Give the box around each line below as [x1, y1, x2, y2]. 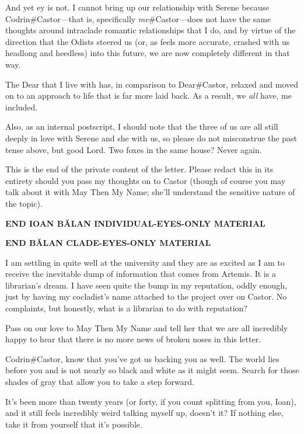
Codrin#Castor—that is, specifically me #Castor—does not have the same [5, 12, 271, 25]
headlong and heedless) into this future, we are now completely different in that [5, 47, 290, 59]
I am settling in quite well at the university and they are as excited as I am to [5, 256, 285, 268]
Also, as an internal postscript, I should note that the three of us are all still [5, 120, 278, 133]
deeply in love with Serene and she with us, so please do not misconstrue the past [5, 131, 297, 144]
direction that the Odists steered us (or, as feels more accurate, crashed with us [5, 35, 290, 47]
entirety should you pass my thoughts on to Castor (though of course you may [5, 174, 286, 186]
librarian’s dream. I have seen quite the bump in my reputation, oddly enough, [5, 279, 287, 291]
